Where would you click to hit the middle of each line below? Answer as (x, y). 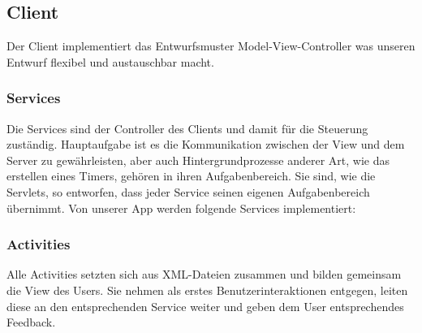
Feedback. (31, 322)
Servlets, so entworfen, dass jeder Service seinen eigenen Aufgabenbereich (188, 191)
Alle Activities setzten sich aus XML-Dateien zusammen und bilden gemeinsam (204, 274)
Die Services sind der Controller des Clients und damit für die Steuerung (187, 128)
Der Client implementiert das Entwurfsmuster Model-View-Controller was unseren (211, 46)
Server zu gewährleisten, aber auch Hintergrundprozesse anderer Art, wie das (198, 160)
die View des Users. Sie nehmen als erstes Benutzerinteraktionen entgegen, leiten (207, 290)
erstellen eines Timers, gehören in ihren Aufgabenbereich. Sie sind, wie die (191, 176)
